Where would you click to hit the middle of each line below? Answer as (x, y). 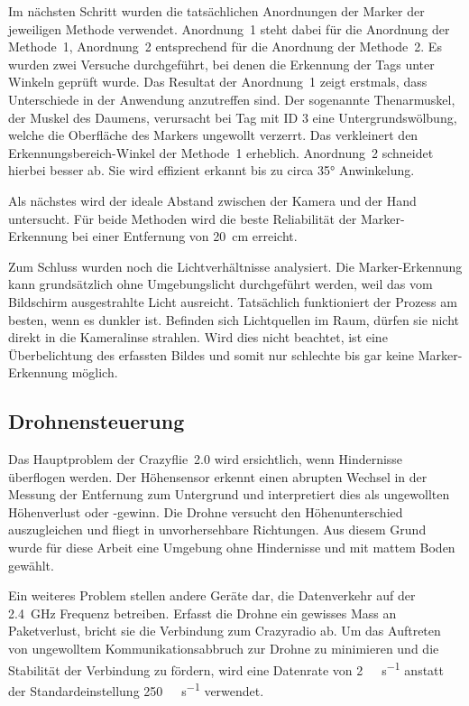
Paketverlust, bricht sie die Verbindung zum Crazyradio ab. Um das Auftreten (225, 631)
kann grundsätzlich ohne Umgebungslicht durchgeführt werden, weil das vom (221, 284)
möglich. (95, 372)
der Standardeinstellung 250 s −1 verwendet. (136, 689)
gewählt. (31, 565)
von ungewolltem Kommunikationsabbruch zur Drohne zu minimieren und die (224, 649)
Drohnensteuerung (97, 421)
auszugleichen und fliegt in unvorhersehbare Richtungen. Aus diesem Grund (217, 529)
